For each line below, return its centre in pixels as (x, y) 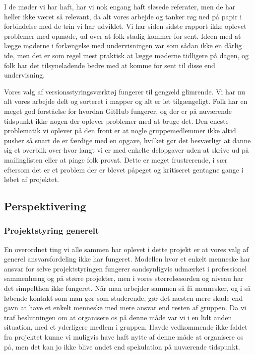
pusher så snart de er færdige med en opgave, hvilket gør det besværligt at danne (127, 140)
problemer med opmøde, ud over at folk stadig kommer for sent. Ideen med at (123, 36)
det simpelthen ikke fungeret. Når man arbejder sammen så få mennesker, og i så (127, 288)
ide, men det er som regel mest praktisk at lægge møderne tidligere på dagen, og (127, 55)
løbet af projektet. (32, 179)
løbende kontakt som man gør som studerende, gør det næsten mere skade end (124, 298)
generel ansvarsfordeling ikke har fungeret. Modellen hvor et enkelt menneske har (127, 259)
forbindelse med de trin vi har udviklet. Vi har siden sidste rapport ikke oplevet (125, 26)
